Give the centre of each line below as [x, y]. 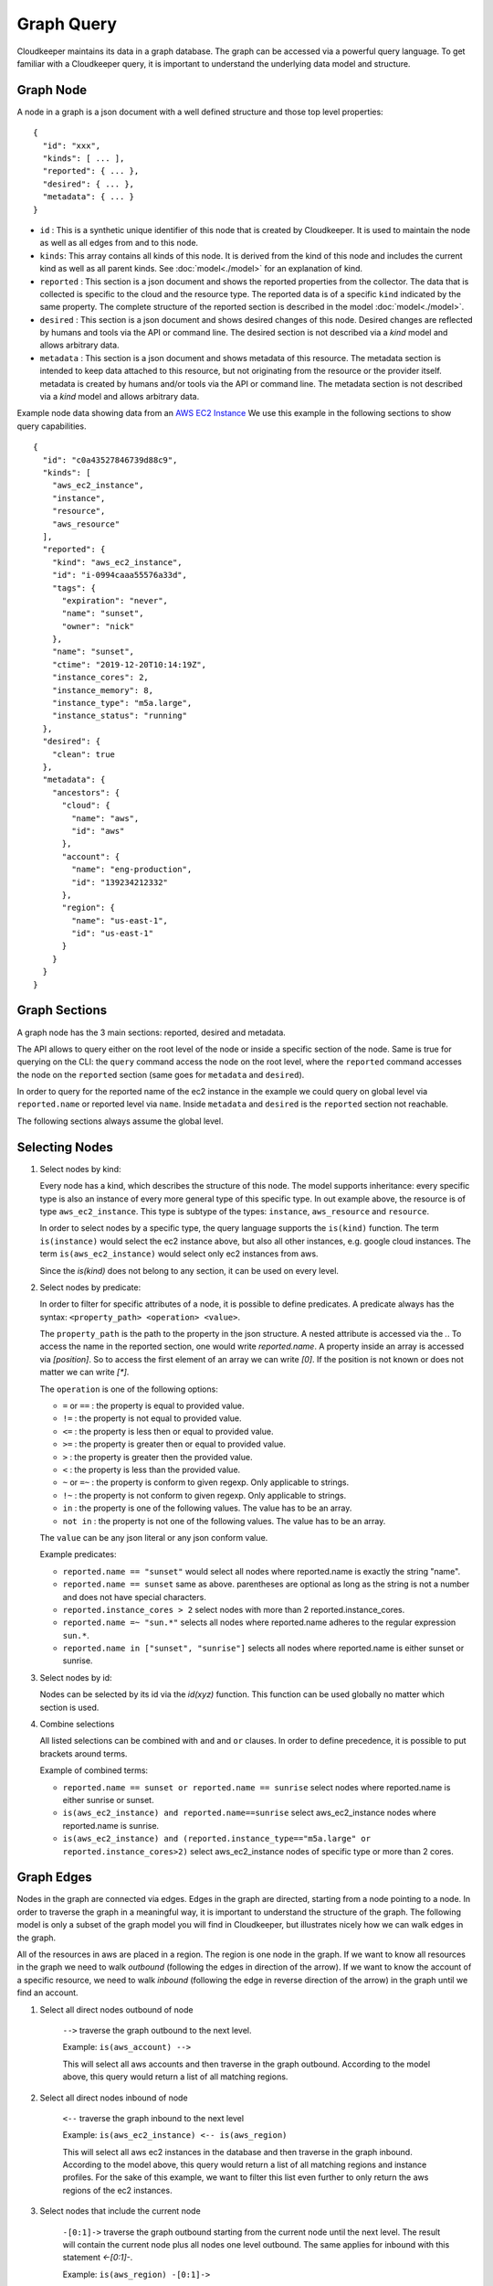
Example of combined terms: [94, 1770]
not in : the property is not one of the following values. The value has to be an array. [224, 1521]
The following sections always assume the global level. [120, 1121]
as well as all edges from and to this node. [119, 243]
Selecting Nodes [65, 1147]
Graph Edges [55, 1878]
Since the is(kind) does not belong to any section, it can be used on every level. [189, 1270]
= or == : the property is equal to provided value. [154, 1406]
